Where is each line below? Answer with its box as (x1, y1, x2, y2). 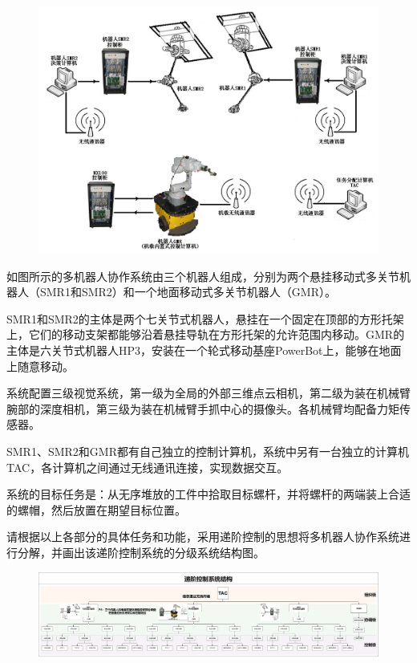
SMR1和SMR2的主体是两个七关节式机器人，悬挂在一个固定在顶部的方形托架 (6, 310, 404, 327)
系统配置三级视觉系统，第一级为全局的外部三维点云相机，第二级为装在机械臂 (6, 384, 411, 401)
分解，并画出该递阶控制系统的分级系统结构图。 (17, 543, 265, 560)
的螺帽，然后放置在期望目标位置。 (6, 501, 186, 518)
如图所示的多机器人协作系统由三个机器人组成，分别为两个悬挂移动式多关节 (6, 267, 399, 284)
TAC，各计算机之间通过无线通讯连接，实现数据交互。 (6, 458, 289, 475)
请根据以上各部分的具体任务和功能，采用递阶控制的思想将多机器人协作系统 (6, 528, 399, 545)
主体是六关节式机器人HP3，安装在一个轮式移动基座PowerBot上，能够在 (6, 342, 379, 359)
